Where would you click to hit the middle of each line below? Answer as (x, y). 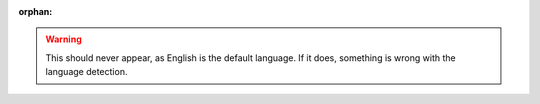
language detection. (86, 72)
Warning (63, 39)
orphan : (35, 11)
